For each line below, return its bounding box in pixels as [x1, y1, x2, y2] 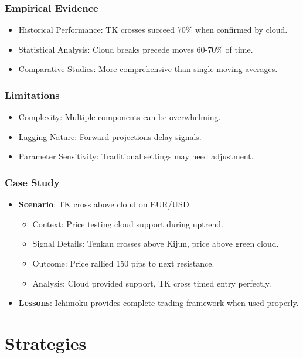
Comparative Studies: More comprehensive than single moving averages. [18, 63, 278, 75]
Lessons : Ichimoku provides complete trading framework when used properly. [18, 296, 299, 309]
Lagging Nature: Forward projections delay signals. [18, 130, 202, 142]
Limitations [5, 87, 60, 102]
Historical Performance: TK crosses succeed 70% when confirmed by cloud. [18, 23, 288, 36]
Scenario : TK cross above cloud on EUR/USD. [18, 198, 192, 210]
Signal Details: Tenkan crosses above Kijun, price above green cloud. [32, 237, 279, 250]
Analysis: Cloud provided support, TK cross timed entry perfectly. [32, 277, 271, 289]
